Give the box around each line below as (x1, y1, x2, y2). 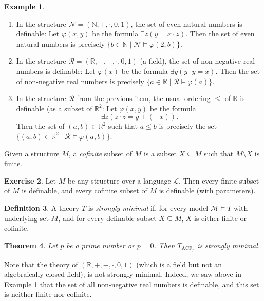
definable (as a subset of (16, 103, 92, 113)
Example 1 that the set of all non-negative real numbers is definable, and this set (4, 278, 259, 289)
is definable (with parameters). (159, 185, 256, 196)
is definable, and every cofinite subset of (22, 185, 147, 196)
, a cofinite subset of (68, 148, 132, 158)
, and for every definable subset (58, 212, 157, 223)
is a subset (143, 148, 177, 158)
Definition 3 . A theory (4, 202, 80, 213)
